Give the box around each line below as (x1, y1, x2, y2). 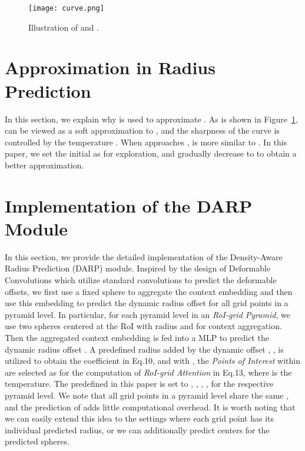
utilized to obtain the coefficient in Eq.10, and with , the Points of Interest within (5, 354, 300, 367)
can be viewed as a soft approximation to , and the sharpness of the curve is (5, 124, 280, 137)
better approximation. (5, 158, 84, 171)
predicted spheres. (5, 435, 69, 447)
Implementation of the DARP (5, 193, 253, 217)
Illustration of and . (28, 21, 99, 33)
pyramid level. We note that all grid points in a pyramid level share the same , (5, 389, 289, 401)
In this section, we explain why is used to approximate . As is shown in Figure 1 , (5, 112, 298, 125)
